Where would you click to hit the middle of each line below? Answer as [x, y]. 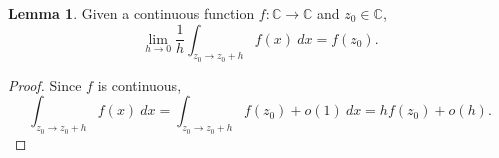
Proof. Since [45, 84]
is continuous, [139, 84]
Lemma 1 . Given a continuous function [131, 13]
